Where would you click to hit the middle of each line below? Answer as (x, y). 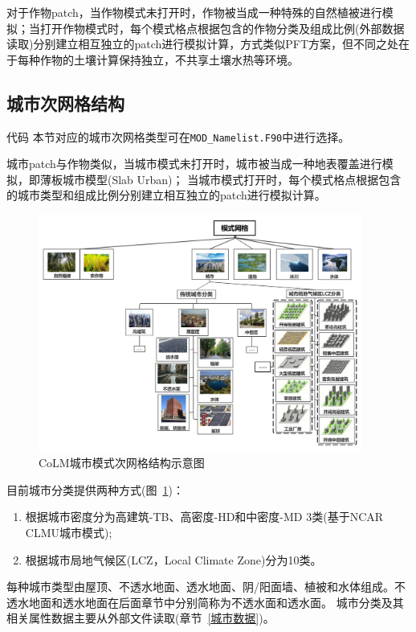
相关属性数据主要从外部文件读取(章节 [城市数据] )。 (141, 618)
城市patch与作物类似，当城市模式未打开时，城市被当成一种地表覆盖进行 (194, 164)
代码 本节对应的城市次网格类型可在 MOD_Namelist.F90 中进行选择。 (178, 136)
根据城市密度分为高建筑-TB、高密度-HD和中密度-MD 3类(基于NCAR (204, 517)
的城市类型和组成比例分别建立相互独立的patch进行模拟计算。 (166, 195)
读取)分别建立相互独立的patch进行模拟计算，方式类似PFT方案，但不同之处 (203, 44)
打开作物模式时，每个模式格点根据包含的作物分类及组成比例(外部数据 (222, 28)
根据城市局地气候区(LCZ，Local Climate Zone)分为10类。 (173, 559)
